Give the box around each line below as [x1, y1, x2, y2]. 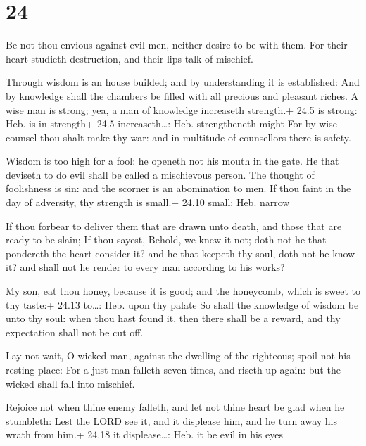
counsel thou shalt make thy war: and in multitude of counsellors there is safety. [6, 129, 351, 144]
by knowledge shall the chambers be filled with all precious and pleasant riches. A [6, 88, 358, 103]
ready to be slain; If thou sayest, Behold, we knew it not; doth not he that [6, 232, 327, 247]
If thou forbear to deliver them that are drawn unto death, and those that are [6, 218, 342, 233]
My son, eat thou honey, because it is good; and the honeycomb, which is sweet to [6, 283, 360, 298]
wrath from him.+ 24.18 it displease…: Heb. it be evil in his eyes [6, 427, 283, 442]
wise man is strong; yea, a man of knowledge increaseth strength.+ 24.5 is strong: [6, 102, 358, 117]
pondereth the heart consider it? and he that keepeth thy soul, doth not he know [6, 246, 355, 260]
